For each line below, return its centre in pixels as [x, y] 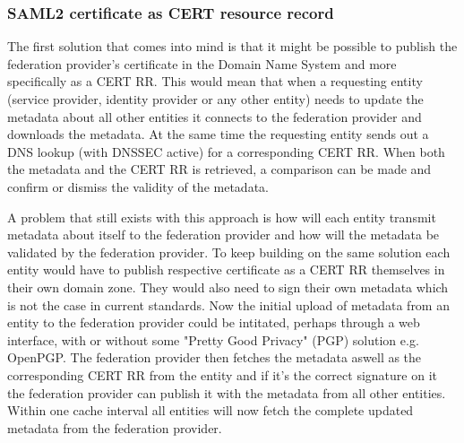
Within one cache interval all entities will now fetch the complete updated [211, 410]
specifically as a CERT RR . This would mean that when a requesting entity [215, 81]
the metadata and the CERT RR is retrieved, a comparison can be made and [219, 169]
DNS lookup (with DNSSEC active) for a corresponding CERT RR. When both [226, 151]
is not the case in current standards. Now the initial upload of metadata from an [228, 304]
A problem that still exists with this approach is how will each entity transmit [222, 217]
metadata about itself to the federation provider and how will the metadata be [223, 235]
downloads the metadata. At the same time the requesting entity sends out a [218, 134]
